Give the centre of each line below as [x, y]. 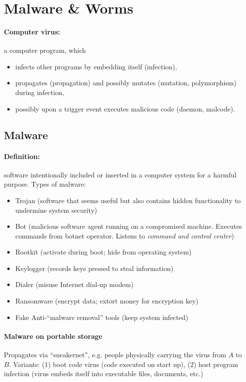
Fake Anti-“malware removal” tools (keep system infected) [102, 317]
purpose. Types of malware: [45, 184]
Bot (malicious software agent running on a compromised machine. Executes [129, 226]
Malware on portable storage [53, 336]
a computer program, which [45, 50]
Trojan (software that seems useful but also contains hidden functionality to [128, 200]
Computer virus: [32, 31]
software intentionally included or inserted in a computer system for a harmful [120, 174]
